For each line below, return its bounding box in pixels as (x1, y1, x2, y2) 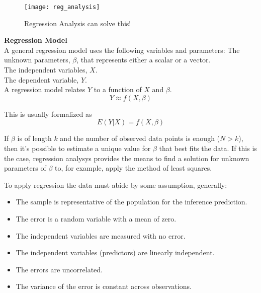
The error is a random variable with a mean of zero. (16, 213, 177, 224)
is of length (17, 133, 52, 143)
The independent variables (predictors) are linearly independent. (16, 247, 215, 258)
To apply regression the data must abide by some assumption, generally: (4, 179, 227, 190)
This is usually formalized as (4, 108, 92, 119)
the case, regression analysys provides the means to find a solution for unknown (4, 153, 249, 163)
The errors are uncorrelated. (16, 264, 103, 274)
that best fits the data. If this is (159, 143, 257, 153)
